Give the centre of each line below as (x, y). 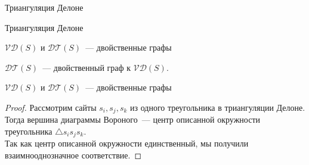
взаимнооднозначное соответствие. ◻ (73, 155)
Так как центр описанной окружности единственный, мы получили (127, 143)
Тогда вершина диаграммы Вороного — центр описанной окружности (133, 119)
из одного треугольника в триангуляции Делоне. (218, 107)
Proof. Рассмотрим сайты (51, 107)
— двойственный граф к (87, 67)
